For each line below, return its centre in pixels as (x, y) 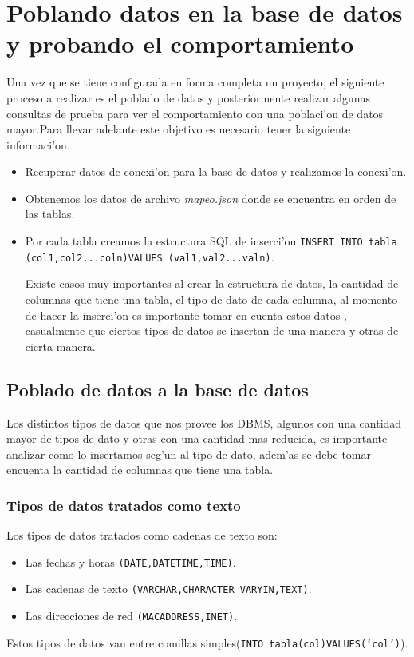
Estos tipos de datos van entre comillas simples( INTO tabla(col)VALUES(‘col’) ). (207, 642)
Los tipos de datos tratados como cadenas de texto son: (142, 535)
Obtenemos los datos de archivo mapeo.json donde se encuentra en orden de (211, 198)
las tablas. (50, 214)
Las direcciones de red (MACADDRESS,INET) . (131, 616)
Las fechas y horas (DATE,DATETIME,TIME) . (130, 561)
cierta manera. (60, 346)
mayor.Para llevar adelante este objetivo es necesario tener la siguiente (179, 129)
